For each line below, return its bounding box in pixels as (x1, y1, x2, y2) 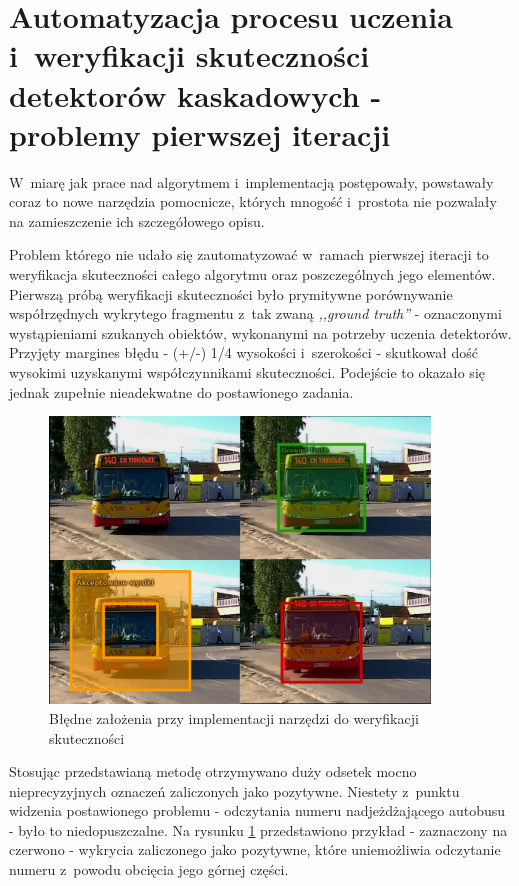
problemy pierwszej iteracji (9, 113, 391, 154)
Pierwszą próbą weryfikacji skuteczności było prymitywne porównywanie (9, 283, 453, 304)
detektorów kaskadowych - (9, 74, 382, 115)
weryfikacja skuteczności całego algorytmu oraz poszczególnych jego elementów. (9, 264, 496, 285)
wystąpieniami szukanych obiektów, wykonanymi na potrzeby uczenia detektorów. (9, 322, 512, 343)
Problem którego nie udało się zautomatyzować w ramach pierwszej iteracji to (9, 244, 489, 265)
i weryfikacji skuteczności (9, 35, 370, 76)
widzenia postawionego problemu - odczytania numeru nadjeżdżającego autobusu (9, 800, 506, 821)
